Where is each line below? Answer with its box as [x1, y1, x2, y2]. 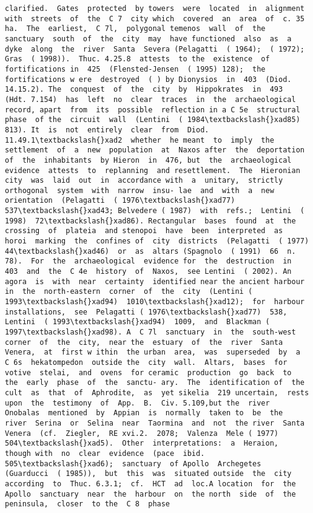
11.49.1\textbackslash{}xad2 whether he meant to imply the [5, 135, 274, 144]
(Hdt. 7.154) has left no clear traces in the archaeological [5, 95, 296, 104]
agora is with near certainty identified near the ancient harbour [5, 277, 305, 286]
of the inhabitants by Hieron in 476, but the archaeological [5, 155, 292, 165]
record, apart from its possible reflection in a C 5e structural [5, 105, 300, 114]
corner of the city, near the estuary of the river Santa [5, 338, 283, 347]
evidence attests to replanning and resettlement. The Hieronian [5, 166, 300, 175]
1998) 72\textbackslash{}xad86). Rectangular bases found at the [5, 216, 296, 225]
